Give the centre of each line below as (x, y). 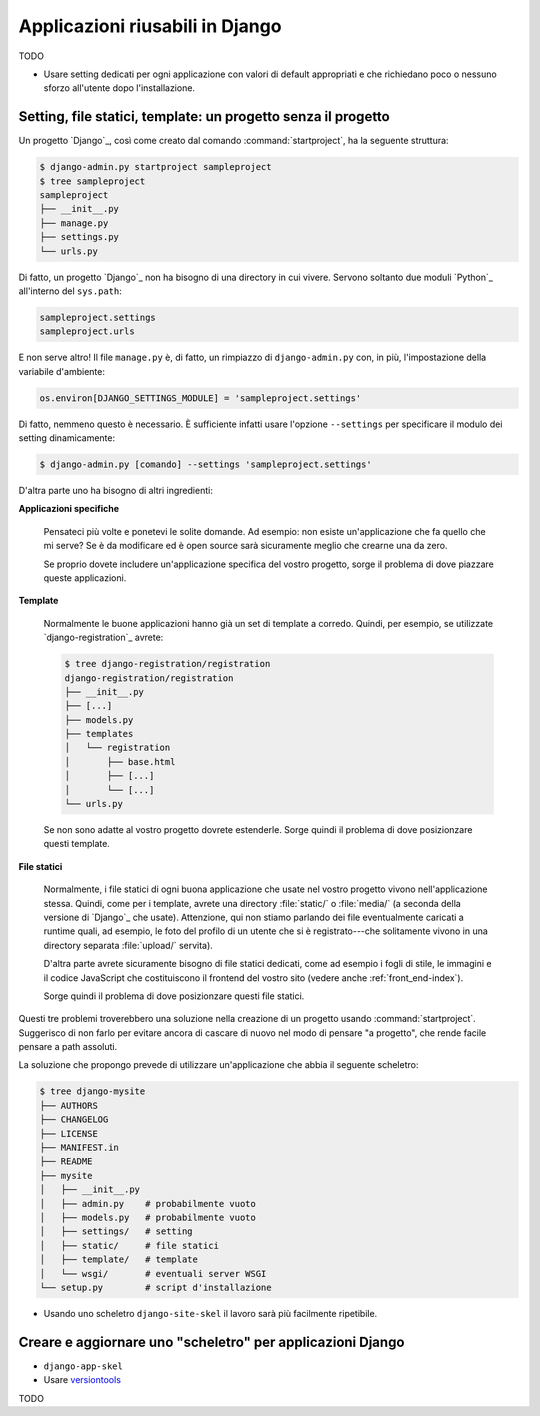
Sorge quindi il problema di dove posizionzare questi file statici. (174, 996)
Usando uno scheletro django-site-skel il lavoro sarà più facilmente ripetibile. (210, 1313)
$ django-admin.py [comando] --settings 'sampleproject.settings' (205, 464)
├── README (66, 1161)
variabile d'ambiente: (61, 371)
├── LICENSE (69, 1133)
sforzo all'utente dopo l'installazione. (119, 88)
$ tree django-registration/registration (167, 664)
